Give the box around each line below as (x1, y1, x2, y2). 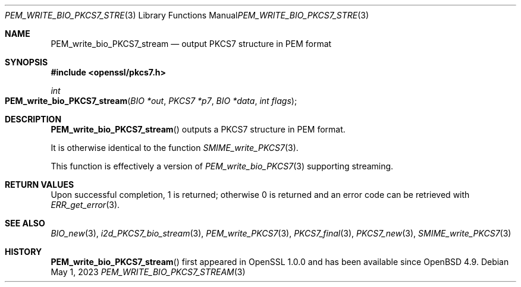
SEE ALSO (5, 218, 45, 228)
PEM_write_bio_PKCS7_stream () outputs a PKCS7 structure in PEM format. (51, 124, 346, 134)
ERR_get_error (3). (51, 200, 120, 210)
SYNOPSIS (5, 57, 48, 67)
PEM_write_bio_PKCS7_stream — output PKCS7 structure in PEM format (51, 39, 332, 49)
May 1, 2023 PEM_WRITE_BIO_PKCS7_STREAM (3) (51, 267, 246, 277)
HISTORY (5, 247, 42, 257)
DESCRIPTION (5, 114, 62, 124)
